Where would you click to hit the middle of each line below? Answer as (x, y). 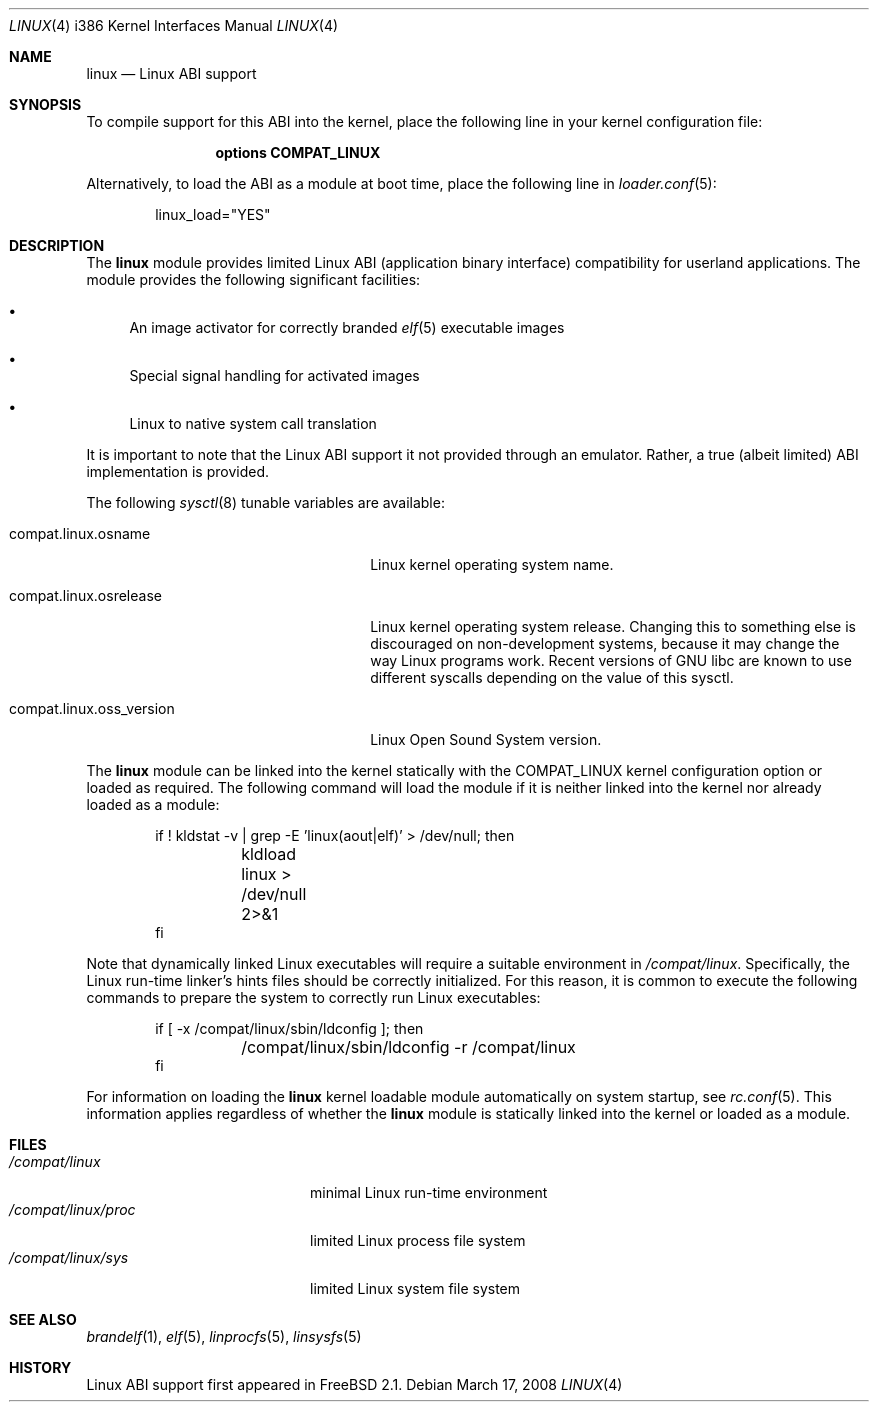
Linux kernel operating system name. (492, 564)
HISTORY (40, 1367)
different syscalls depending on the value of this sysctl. (552, 677)
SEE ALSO (43, 1319)
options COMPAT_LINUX (298, 152)
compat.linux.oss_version (92, 708)
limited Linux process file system (418, 1240)
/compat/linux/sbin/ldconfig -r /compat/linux (408, 1047)
